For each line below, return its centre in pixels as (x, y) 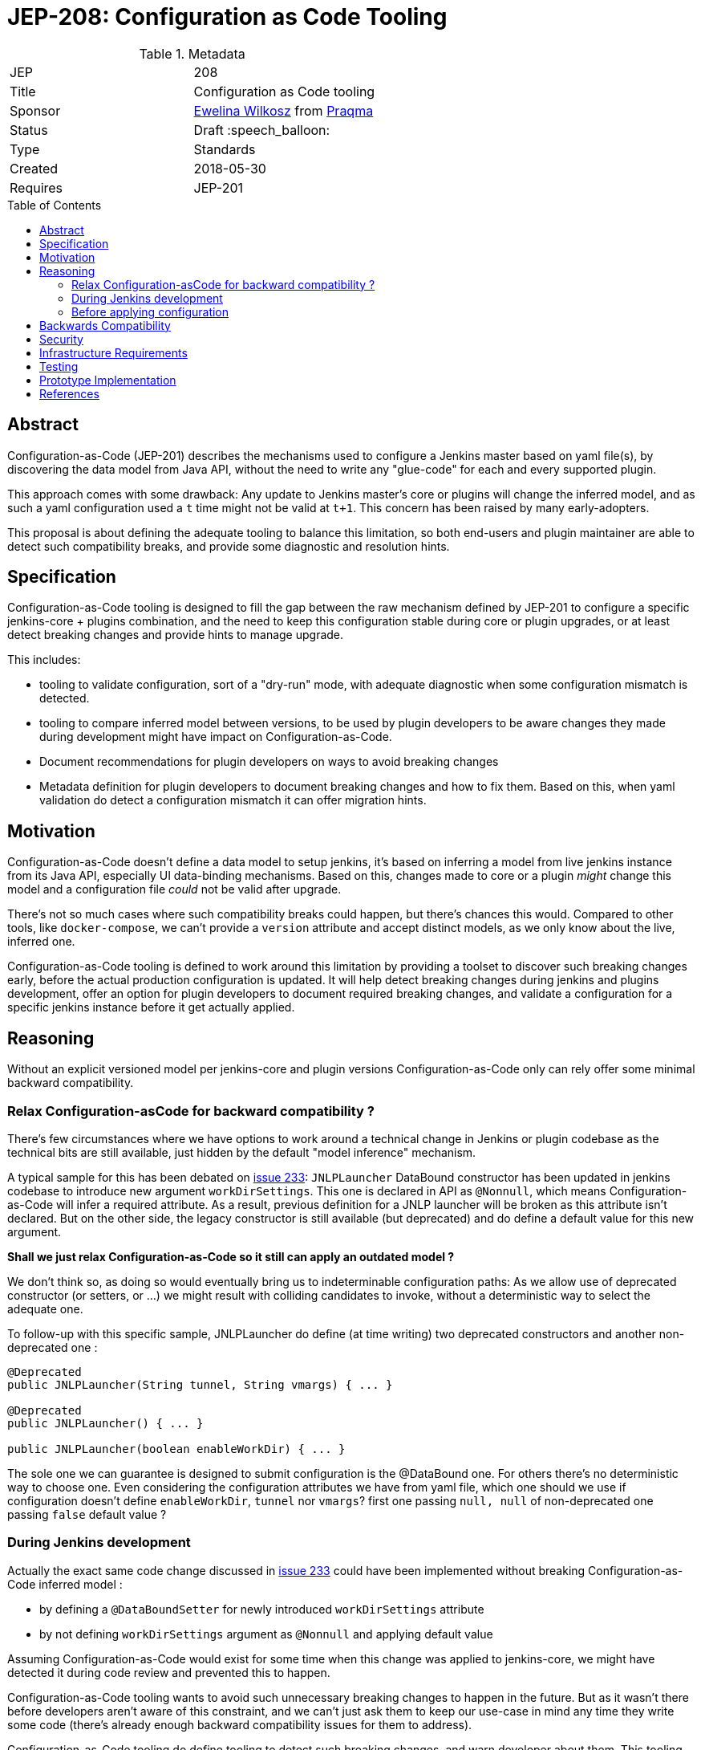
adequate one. (45, 1308)
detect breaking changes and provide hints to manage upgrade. (176, 635)
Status (29, 130)
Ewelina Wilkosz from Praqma (284, 110)
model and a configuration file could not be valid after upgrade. (174, 889)
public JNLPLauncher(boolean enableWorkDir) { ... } (176, 1449)
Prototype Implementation (108, 380)
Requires (36, 187)
